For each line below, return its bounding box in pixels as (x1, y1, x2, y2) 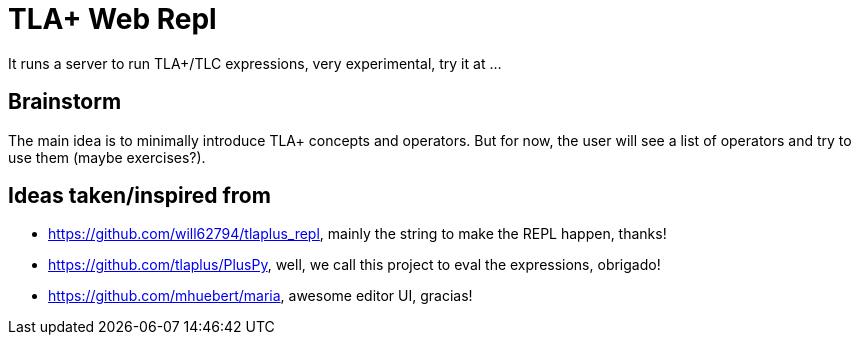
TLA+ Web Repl (8, 2, 217, 36)
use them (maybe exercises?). (8, 148, 206, 166)
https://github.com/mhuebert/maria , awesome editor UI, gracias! (48, 287, 473, 305)
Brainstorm (8, 89, 122, 115)
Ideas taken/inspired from (8, 183, 271, 209)
